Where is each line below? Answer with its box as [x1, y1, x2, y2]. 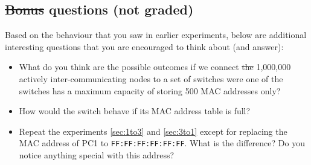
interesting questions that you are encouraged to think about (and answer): [5, 40, 284, 53]
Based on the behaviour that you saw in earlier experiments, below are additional [5, 28, 307, 41]
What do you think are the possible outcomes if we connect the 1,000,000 [19, 60, 291, 73]
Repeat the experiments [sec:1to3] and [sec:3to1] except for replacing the [19, 125, 287, 137]
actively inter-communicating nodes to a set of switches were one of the [19, 72, 283, 85]
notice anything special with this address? [19, 149, 175, 161]
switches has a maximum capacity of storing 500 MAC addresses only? [19, 84, 281, 97]
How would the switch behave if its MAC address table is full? [19, 105, 251, 117]
